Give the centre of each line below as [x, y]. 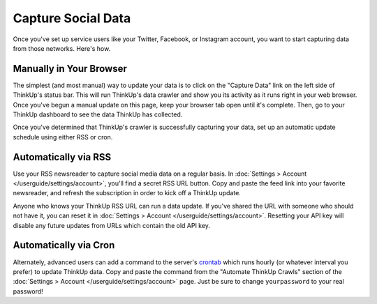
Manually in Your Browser [70, 69]
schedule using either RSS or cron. [63, 137]
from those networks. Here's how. [62, 48]
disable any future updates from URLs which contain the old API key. [112, 225]
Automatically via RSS [62, 157]
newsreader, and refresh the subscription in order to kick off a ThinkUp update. [127, 193]
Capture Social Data [72, 18]
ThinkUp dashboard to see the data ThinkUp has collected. [98, 114]
